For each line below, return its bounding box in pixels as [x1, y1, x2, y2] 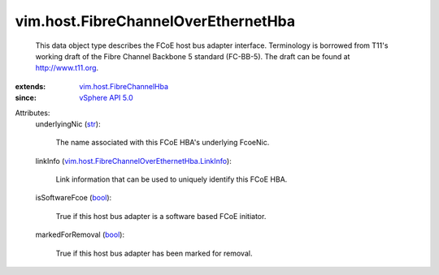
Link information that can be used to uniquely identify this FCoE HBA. [55, 174, 288, 184]
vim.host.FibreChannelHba [79, 81, 169, 91]
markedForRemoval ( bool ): [35, 230, 125, 239]
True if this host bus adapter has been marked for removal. [55, 248, 253, 258]
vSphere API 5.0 [79, 93, 133, 103]
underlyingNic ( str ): [35, 118, 101, 129]
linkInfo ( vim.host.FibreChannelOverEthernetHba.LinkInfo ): [35, 156, 232, 165]
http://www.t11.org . [35, 63, 99, 73]
